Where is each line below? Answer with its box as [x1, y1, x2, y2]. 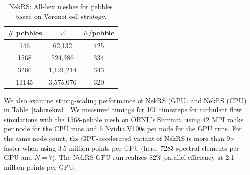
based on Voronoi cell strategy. [15, 11, 107, 21]
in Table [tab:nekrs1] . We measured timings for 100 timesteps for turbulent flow [4, 105, 242, 115]
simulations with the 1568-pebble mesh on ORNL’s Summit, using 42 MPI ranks [4, 114, 244, 124]
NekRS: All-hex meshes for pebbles [9, 1, 113, 11]
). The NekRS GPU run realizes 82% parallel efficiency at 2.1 [52, 152, 234, 162]
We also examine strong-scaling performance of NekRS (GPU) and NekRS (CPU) [4, 95, 247, 105]
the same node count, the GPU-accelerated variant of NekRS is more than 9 [4, 133, 230, 143]
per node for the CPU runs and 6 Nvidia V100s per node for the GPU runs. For [4, 123, 242, 134]
